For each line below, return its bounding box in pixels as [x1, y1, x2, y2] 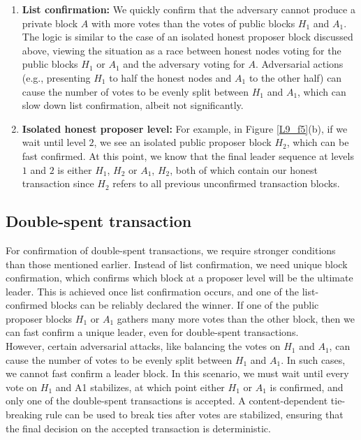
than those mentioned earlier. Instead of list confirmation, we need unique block [6, 256, 348, 271]
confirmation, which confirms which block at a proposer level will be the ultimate [6, 270, 353, 285]
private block [22, 15, 78, 30]
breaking [6, 407, 43, 422]
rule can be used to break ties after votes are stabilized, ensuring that [45, 407, 344, 422]
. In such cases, [281, 352, 346, 367]
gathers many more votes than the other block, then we [117, 311, 355, 325]
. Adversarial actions [255, 57, 344, 71]
